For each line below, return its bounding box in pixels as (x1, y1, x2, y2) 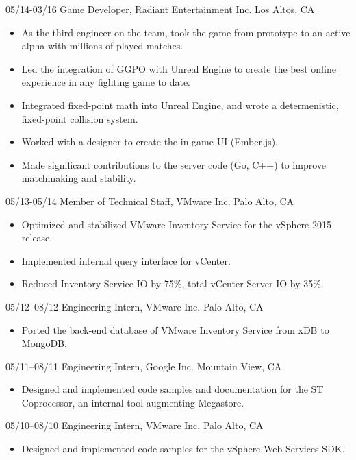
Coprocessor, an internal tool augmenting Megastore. (21, 395, 244, 409)
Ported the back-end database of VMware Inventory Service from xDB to (21, 322, 329, 337)
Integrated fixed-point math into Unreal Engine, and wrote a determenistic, (21, 97, 339, 112)
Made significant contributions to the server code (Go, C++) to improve (21, 157, 327, 171)
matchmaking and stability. (21, 171, 136, 185)
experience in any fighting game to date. (21, 75, 190, 89)
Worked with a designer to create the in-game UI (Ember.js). (21, 134, 279, 149)
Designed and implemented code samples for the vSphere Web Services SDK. (21, 441, 345, 456)
